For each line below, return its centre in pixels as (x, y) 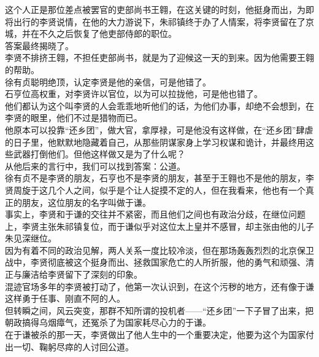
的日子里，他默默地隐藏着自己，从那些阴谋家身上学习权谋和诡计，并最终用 (155, 142)
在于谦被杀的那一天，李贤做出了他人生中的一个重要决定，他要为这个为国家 (155, 335)
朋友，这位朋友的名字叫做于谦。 (86, 202)
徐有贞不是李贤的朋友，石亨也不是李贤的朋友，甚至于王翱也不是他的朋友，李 (159, 178)
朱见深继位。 (31, 238)
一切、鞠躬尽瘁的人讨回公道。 (73, 346)
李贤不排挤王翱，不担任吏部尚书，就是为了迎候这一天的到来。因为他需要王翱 (159, 57)
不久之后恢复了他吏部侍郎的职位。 (108, 33)
